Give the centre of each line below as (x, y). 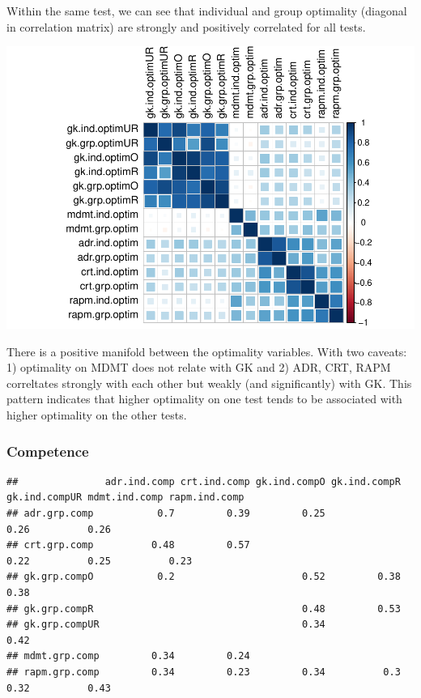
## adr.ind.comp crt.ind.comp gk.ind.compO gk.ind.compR (204, 481)
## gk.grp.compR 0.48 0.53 (204, 609)
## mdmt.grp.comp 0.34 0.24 (128, 656)
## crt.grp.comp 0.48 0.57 (128, 545)
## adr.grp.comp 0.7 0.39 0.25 (166, 514)
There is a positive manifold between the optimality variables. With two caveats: (207, 351)
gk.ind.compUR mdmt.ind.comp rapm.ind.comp (125, 498)
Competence (48, 451)
